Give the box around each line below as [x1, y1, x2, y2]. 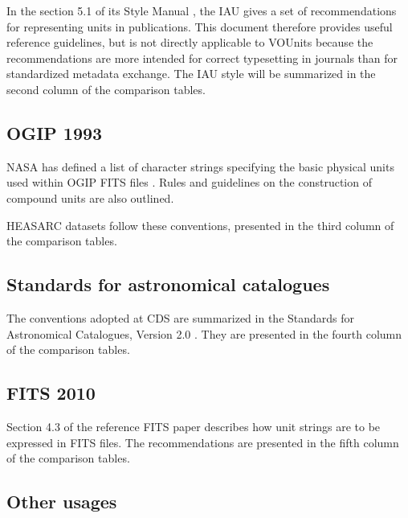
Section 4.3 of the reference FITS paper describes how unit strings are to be [6, 417, 381, 434]
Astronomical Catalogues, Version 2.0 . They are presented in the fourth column [6, 325, 402, 342]
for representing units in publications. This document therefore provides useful [6, 18, 393, 35]
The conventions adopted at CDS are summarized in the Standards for [6, 309, 355, 326]
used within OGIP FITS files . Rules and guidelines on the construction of [6, 174, 372, 191]
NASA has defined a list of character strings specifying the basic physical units [6, 158, 394, 175]
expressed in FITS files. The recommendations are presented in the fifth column [6, 434, 399, 450]
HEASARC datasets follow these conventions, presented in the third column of [6, 216, 394, 233]
